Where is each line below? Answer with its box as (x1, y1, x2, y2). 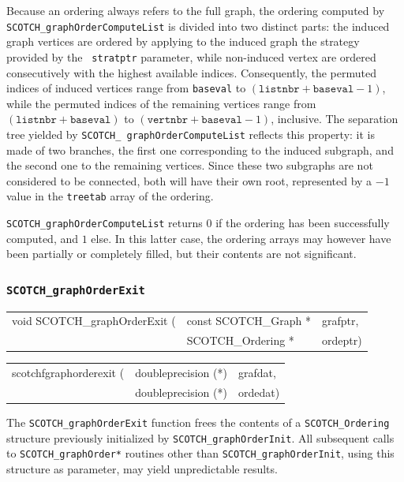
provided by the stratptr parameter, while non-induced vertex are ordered (6, 48, 376, 65)
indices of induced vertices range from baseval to (6, 80, 246, 96)
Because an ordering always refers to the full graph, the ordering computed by (6, 2, 385, 18)
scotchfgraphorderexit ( (12, 364, 125, 381)
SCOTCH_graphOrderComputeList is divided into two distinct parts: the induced (6, 17, 390, 34)
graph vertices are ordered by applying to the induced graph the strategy (6, 33, 360, 50)
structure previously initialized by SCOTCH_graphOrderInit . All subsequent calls (6, 429, 395, 446)
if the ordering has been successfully (215, 215, 390, 231)
